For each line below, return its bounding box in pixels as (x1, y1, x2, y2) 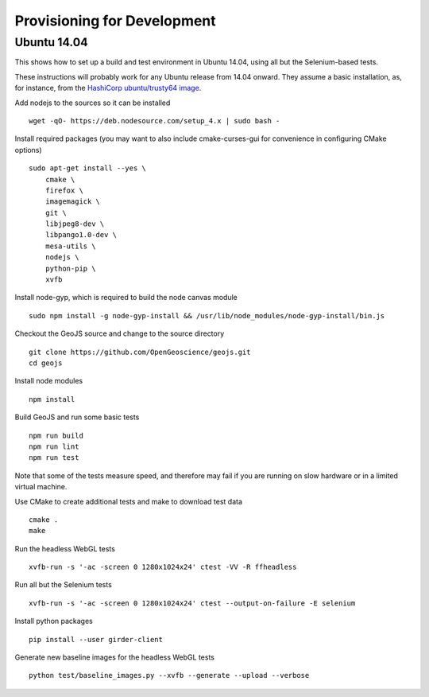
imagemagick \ (44, 197, 101, 206)
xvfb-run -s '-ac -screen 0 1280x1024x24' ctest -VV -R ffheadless (29, 563, 297, 572)
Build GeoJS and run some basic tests (14, 412, 140, 422)
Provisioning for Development (14, 12, 216, 29)
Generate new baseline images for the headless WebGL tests (14, 652, 214, 662)
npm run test (29, 454, 79, 462)
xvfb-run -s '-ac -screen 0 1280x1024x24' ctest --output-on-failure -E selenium (29, 598, 356, 608)
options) (14, 145, 43, 154)
